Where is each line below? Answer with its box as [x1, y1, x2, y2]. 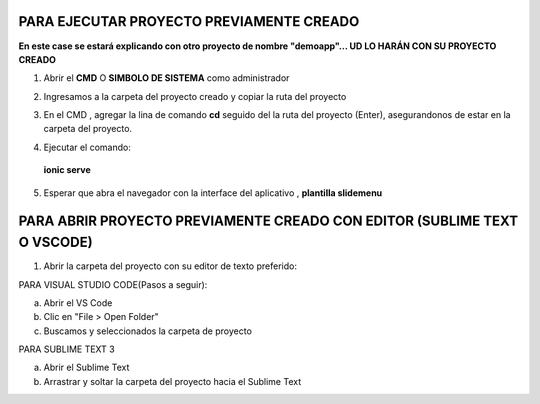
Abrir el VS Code [43, 296, 113, 309]
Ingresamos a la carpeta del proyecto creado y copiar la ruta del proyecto [43, 90, 347, 102]
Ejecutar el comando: [43, 141, 132, 153]
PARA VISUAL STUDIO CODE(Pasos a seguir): [18, 278, 208, 290]
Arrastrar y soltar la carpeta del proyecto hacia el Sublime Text [43, 375, 302, 387]
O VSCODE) [18, 234, 94, 251]
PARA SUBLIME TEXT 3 [18, 343, 115, 355]
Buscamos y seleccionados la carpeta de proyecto [43, 325, 252, 337]
